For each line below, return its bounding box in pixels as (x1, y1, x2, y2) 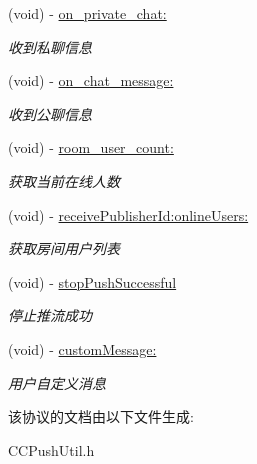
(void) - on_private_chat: (8, 3, 167, 23)
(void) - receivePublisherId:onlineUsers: (8, 204, 249, 225)
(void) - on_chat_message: (8, 70, 174, 91)
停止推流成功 (8, 305, 92, 326)
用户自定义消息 (8, 372, 106, 393)
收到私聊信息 (8, 36, 92, 57)
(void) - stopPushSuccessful (8, 271, 177, 292)
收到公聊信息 (8, 103, 92, 124)
